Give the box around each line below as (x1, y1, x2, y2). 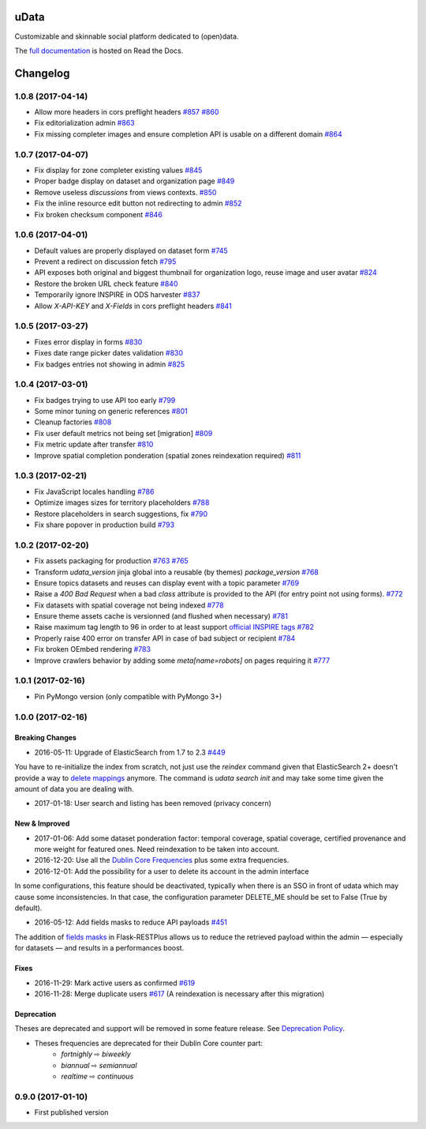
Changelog (14, 66, 70, 80)
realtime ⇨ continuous (61, 1071, 134, 1081)
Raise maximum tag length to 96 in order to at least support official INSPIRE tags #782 (34, 623, 315, 632)
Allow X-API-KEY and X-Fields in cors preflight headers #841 (34, 301, 232, 310)
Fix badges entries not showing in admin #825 (34, 359, 185, 369)
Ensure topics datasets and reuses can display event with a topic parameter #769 (34, 578, 300, 588)
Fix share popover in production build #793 (34, 520, 175, 529)
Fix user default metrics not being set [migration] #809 (34, 428, 213, 438)
